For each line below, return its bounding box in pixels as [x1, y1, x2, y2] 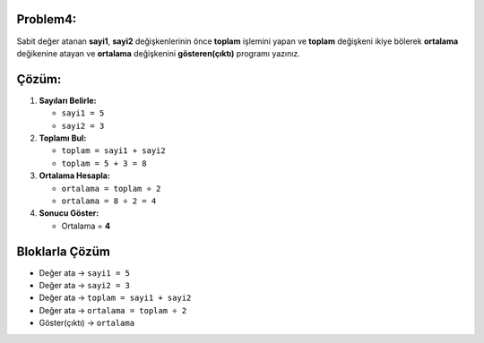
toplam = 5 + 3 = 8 [61, 158, 147, 168]
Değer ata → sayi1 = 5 [39, 267, 130, 278]
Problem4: [16, 12, 77, 27]
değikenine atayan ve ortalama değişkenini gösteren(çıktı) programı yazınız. [16, 47, 300, 58]
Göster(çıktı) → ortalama [39, 318, 134, 329]
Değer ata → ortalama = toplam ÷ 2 [39, 304, 187, 315]
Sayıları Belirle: [39, 95, 97, 106]
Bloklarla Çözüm [16, 244, 111, 259]
